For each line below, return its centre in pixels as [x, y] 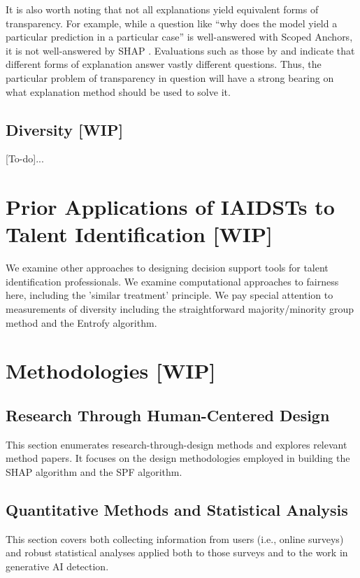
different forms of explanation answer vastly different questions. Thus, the [164, 64]
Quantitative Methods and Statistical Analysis [177, 509]
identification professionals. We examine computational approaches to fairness [172, 281]
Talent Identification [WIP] [139, 234]
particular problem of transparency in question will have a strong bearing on [170, 77]
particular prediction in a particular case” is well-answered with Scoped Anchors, [179, 37]
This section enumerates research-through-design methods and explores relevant [177, 444]
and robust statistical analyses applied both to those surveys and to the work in [177, 552]
